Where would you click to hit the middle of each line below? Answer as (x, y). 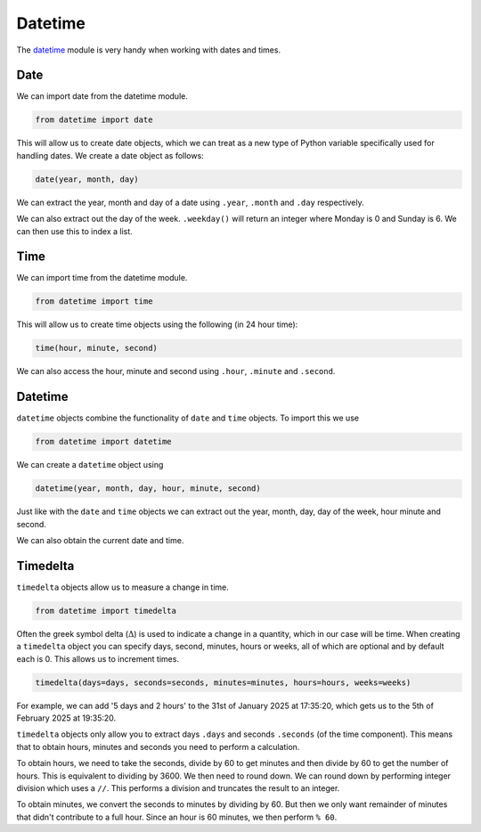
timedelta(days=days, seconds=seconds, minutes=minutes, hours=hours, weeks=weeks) (223, 682)
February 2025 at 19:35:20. (66, 718)
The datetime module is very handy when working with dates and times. (148, 50)
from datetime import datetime (104, 442)
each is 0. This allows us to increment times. (98, 658)
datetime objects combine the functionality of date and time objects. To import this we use (188, 418)
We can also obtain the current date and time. (100, 541)
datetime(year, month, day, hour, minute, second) (148, 489)
